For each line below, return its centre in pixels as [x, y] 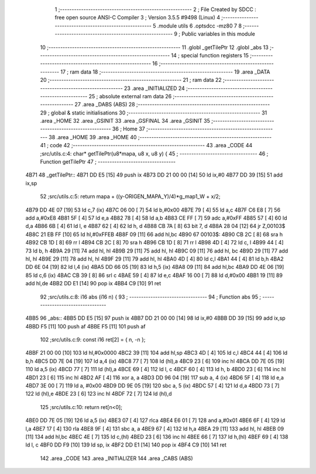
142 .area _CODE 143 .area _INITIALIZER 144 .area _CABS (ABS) [116, 458]
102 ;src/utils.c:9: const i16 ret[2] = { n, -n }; [93, 340]
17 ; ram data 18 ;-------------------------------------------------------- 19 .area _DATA [165, 72]
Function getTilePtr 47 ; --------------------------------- [108, 162]
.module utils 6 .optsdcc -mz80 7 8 [200, 26]
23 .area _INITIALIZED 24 [154, 88]
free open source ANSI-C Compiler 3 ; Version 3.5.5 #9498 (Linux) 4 [138, 18]
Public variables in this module [219, 34]
